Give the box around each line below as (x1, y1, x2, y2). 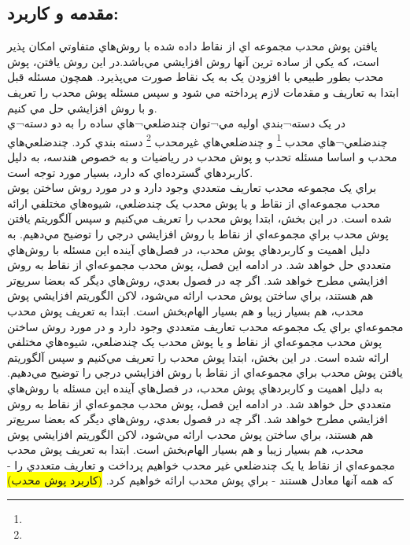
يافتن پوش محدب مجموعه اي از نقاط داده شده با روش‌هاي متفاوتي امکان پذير (7, 38, 378, 54)
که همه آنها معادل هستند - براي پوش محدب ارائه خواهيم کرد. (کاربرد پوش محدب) (7, 472, 393, 488)
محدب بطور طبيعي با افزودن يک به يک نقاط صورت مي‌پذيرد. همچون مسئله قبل (7, 68, 384, 85)
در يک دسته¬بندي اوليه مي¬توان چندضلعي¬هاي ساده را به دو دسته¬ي (7, 115, 345, 131)
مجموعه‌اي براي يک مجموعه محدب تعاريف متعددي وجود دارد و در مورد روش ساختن (7, 318, 404, 334)
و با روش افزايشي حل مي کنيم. (7, 99, 157, 116)
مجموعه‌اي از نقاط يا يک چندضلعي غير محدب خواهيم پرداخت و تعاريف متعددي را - (7, 456, 395, 473)
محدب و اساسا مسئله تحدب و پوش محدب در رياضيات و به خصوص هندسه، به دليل (7, 149, 397, 165)
